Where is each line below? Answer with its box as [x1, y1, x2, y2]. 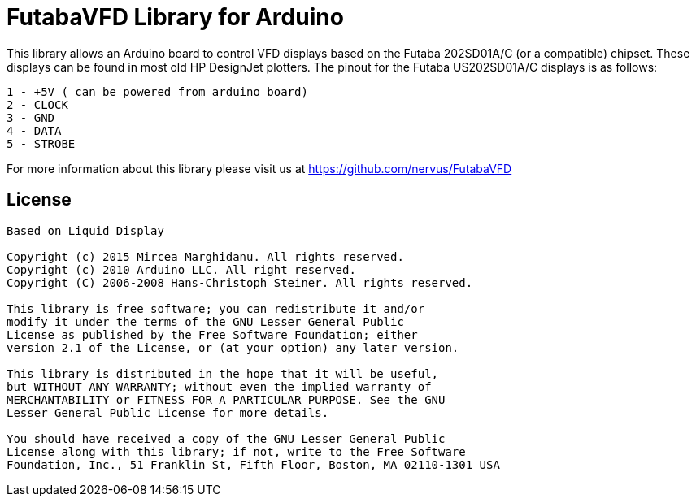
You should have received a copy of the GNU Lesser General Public [7, 431, 446, 445]
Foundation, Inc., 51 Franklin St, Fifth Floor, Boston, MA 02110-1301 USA [7, 457, 500, 471]
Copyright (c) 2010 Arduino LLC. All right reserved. [7, 262, 356, 276]
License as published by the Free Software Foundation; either [7, 327, 418, 341]
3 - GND [7, 111, 55, 124]
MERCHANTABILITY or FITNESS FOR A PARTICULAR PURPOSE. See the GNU [7, 392, 446, 406]
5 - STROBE [7, 137, 76, 150]
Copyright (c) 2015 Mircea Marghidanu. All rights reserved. [7, 249, 404, 263]
